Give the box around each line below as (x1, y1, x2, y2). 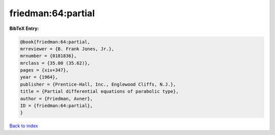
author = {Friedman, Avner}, (20, 95, 93, 102)
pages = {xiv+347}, (20, 68, 69, 73)
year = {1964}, (20, 74, 58, 80)
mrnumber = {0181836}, (20, 53, 77, 59)
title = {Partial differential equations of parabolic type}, (20, 89, 179, 94)
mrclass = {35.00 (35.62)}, (20, 60, 90, 66)
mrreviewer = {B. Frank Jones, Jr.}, (20, 46, 115, 52)
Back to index (9, 123, 38, 129)
